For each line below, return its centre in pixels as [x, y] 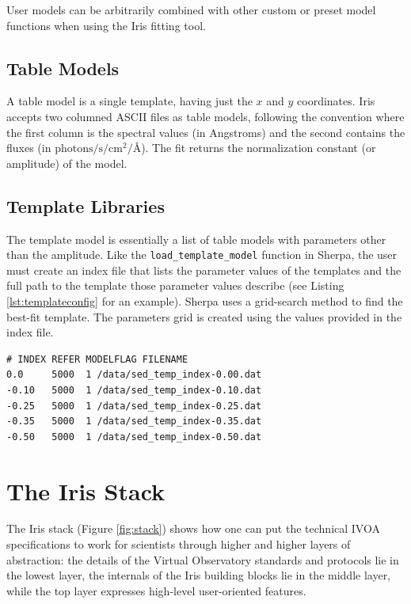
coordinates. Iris [336, 101]
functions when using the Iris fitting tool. [106, 25]
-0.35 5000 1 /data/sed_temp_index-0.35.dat [134, 422]
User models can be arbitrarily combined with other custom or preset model [191, 9]
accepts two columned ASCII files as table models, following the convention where [205, 116]
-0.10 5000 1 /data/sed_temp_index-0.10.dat [134, 390]
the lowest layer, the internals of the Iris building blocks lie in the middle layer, [199, 575]
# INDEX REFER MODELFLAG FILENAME [97, 359]
